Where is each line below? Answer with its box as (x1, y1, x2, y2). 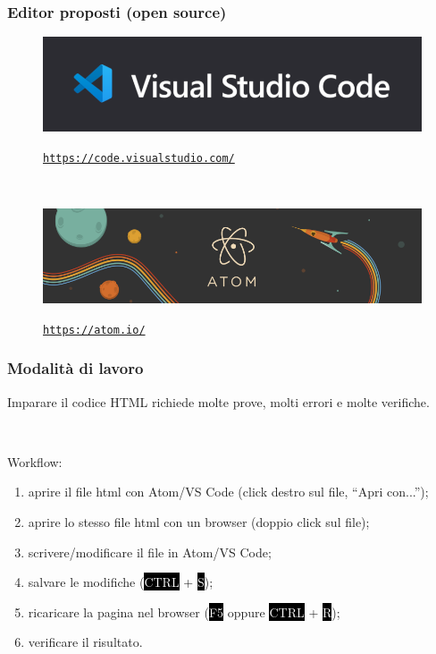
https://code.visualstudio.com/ (43, 151, 235, 165)
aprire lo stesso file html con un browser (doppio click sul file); (28, 512, 370, 531)
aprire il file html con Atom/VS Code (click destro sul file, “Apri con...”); (28, 482, 429, 501)
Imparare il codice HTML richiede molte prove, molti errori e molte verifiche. (7, 392, 430, 411)
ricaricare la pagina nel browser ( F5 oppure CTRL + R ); (28, 602, 340, 621)
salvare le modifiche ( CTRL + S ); (28, 573, 214, 591)
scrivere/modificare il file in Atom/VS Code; (28, 542, 272, 561)
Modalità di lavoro (7, 357, 144, 379)
